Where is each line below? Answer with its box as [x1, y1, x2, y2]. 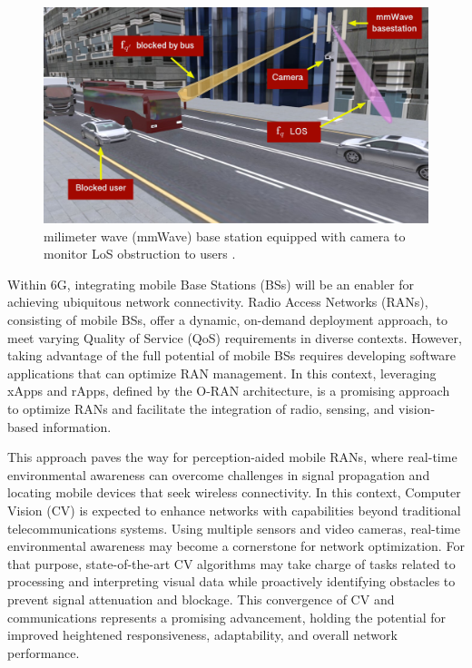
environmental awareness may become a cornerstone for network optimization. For [7, 536, 465, 555]
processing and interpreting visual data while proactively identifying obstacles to [7, 572, 456, 591]
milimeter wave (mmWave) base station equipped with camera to [44, 226, 406, 245]
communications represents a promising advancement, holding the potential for [7, 607, 447, 626]
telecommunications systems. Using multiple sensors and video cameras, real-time [7, 518, 460, 537]
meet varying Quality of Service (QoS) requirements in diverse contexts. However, [7, 328, 462, 347]
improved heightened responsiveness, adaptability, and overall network [7, 625, 398, 644]
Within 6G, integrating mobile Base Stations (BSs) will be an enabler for [7, 274, 415, 293]
